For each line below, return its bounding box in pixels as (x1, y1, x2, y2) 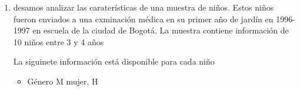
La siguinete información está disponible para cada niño (13, 55, 215, 68)
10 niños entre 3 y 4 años (13, 35, 104, 48)
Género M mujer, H (27, 75, 98, 87)
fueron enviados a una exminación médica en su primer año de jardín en (13, 12, 274, 25)
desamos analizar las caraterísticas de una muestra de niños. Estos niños (13, 1, 274, 13)
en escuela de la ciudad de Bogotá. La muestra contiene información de (32, 24, 289, 36)
